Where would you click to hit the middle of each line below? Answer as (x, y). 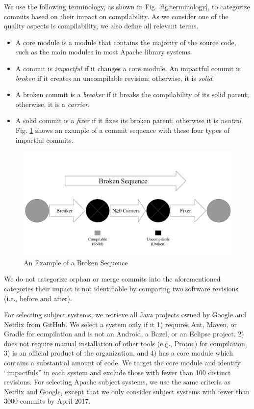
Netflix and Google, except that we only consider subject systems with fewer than (127, 391)
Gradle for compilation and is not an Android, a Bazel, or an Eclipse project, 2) (124, 334)
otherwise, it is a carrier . (52, 104)
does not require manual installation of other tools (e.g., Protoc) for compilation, (126, 343)
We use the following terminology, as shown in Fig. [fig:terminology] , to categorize (127, 6)
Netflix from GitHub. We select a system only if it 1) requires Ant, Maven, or (120, 324)
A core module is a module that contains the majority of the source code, (126, 42)
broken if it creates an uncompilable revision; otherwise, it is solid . (115, 78)
